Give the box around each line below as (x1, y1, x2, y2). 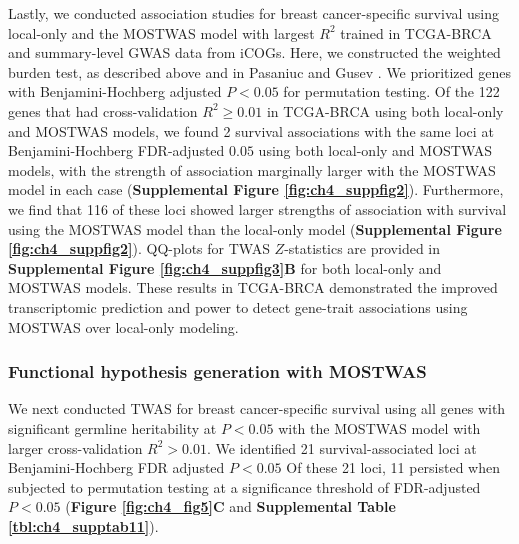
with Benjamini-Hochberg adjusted (8, 81, 222, 102)
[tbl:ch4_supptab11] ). (8, 515, 159, 536)
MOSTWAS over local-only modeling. (8, 316, 239, 337)
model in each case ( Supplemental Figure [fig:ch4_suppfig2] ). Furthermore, (8, 179, 504, 200)
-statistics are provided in (284, 238, 441, 259)
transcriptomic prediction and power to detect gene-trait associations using (8, 296, 468, 317)
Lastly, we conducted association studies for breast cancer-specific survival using (8, 3, 500, 23)
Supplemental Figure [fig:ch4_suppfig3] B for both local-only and (8, 257, 442, 278)
